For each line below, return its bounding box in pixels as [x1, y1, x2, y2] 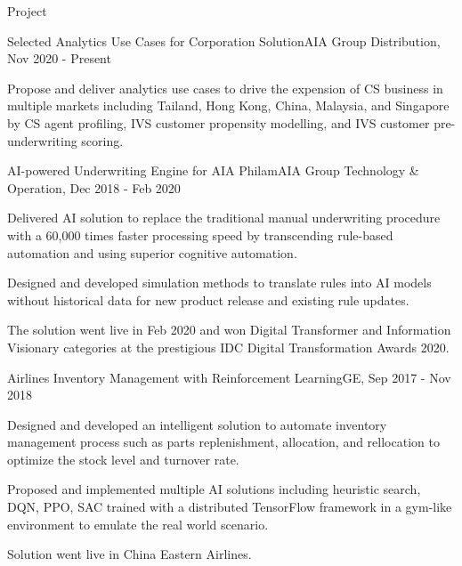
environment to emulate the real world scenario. [7, 514, 269, 533]
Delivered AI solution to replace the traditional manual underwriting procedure [7, 208, 441, 227]
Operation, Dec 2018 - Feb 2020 [7, 178, 181, 197]
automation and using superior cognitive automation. [7, 243, 297, 262]
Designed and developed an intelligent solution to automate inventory [7, 415, 387, 433]
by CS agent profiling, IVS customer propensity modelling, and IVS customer [7, 113, 430, 132]
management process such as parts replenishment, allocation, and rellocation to [7, 433, 440, 451]
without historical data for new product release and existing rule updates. [7, 290, 409, 309]
